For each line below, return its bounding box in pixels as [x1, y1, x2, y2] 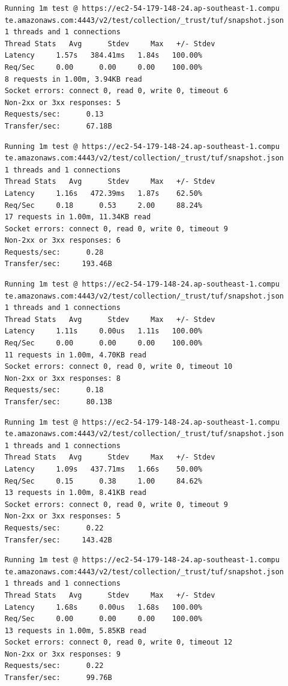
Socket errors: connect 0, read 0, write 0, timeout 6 [4, 87, 228, 96]
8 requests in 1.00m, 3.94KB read [4, 74, 142, 83]
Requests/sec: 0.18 [4, 386, 104, 395]
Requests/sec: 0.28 [4, 247, 104, 256]
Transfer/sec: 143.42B [4, 535, 112, 544]
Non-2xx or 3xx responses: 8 [4, 374, 121, 383]
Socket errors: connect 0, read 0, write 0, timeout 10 [4, 362, 233, 371]
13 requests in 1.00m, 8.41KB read [4, 488, 146, 497]
